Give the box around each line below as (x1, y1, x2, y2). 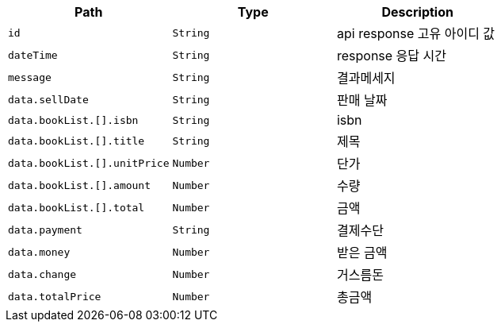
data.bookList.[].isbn (8, 114, 139, 126)
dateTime (8, 48, 58, 61)
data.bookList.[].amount (8, 179, 151, 191)
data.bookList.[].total (8, 201, 145, 214)
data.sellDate (8, 93, 89, 106)
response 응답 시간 (336, 48, 446, 64)
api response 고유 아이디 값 (336, 25, 495, 41)
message (8, 71, 52, 83)
